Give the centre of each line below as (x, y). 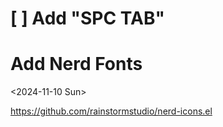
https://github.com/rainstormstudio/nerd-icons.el (111, 111)
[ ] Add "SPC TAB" (87, 18)
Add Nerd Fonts (76, 64)
